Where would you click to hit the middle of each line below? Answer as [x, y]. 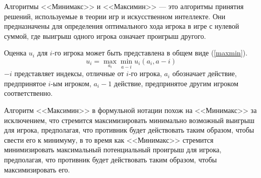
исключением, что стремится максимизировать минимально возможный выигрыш [129, 120]
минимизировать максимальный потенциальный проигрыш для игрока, [113, 150]
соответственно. [29, 93]
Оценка [15, 53]
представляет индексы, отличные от [69, 73]
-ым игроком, [71, 83]
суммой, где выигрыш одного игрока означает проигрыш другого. [105, 36]
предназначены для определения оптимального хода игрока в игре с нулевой [122, 26]
